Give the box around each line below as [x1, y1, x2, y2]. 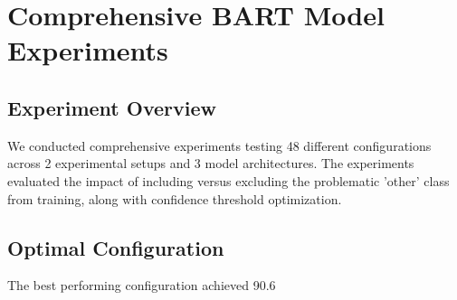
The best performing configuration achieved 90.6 [7, 276, 276, 295]
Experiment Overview [7, 93, 216, 121]
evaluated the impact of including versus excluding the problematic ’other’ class [7, 171, 450, 190]
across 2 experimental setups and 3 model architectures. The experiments [7, 154, 414, 173]
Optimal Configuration [7, 233, 224, 261]
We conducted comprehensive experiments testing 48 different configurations [7, 136, 432, 155]
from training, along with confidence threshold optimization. [7, 189, 342, 208]
